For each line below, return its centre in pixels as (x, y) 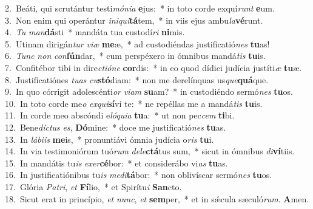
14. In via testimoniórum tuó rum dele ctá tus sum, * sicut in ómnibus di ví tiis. (150, 151)
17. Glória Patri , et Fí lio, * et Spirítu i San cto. (93, 186)
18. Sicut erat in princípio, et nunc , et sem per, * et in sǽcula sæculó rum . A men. (157, 198)
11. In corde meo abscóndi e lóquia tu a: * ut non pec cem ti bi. (120, 115)
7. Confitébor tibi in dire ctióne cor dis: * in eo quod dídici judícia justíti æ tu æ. (153, 67)
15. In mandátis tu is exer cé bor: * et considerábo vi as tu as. (116, 163)
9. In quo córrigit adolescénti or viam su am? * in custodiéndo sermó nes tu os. (149, 91)
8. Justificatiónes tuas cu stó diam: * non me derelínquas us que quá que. (137, 79)
